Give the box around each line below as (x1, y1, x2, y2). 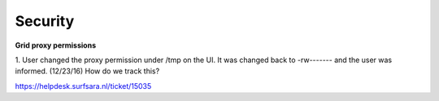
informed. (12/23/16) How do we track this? (15, 66, 160, 76)
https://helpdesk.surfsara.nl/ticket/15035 (15, 81, 152, 90)
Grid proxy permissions (15, 40, 97, 50)
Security (15, 12, 75, 30)
